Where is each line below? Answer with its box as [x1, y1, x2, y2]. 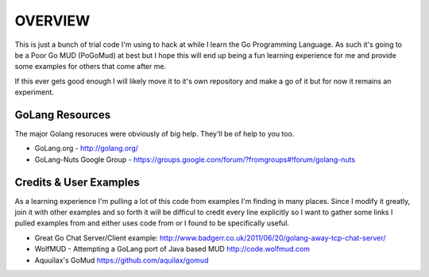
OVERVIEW [14, 12, 91, 29]
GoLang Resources [14, 108, 111, 121]
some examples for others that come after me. [14, 62, 167, 71]
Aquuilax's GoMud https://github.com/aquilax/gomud [34, 255, 209, 265]
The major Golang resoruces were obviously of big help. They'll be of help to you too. [14, 129, 295, 139]
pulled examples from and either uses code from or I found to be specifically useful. [14, 218, 290, 228]
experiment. [14, 87, 55, 97]
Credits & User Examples [14, 175, 140, 189]
